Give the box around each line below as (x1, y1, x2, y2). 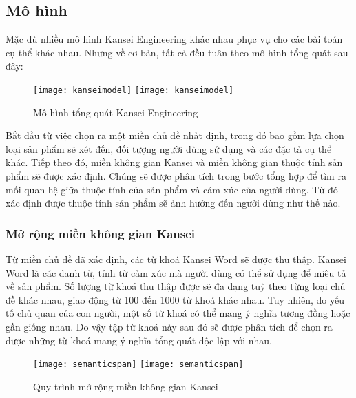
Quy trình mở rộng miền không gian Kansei (33, 379, 218, 393)
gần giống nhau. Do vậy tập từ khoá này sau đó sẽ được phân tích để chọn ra (6, 319, 333, 333)
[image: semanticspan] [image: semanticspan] (33, 359, 244, 370)
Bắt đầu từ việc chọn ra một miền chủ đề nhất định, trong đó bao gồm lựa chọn (6, 128, 344, 143)
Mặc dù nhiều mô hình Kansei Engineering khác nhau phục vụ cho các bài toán (6, 32, 343, 46)
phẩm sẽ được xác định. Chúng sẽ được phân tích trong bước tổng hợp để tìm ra (6, 169, 346, 183)
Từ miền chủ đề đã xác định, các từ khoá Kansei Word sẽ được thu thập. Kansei (6, 252, 346, 266)
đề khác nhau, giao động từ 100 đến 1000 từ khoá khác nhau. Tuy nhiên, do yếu (6, 292, 344, 306)
